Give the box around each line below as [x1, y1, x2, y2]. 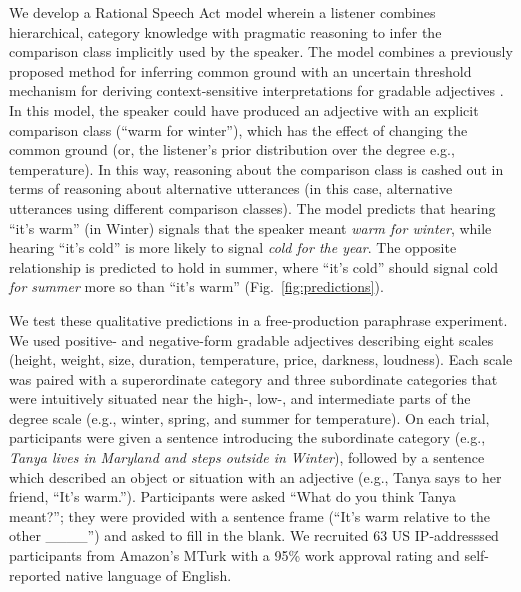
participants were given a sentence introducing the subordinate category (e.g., [9, 427, 486, 448]
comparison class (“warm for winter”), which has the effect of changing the [9, 119, 468, 140]
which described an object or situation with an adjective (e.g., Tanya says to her [9, 466, 502, 487]
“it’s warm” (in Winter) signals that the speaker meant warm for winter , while [9, 217, 492, 238]
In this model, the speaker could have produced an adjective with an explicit [9, 99, 479, 120]
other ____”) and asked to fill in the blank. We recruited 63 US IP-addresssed [9, 525, 499, 546]
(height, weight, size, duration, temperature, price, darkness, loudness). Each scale [9, 349, 513, 370]
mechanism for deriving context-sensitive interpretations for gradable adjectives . [9, 80, 504, 101]
